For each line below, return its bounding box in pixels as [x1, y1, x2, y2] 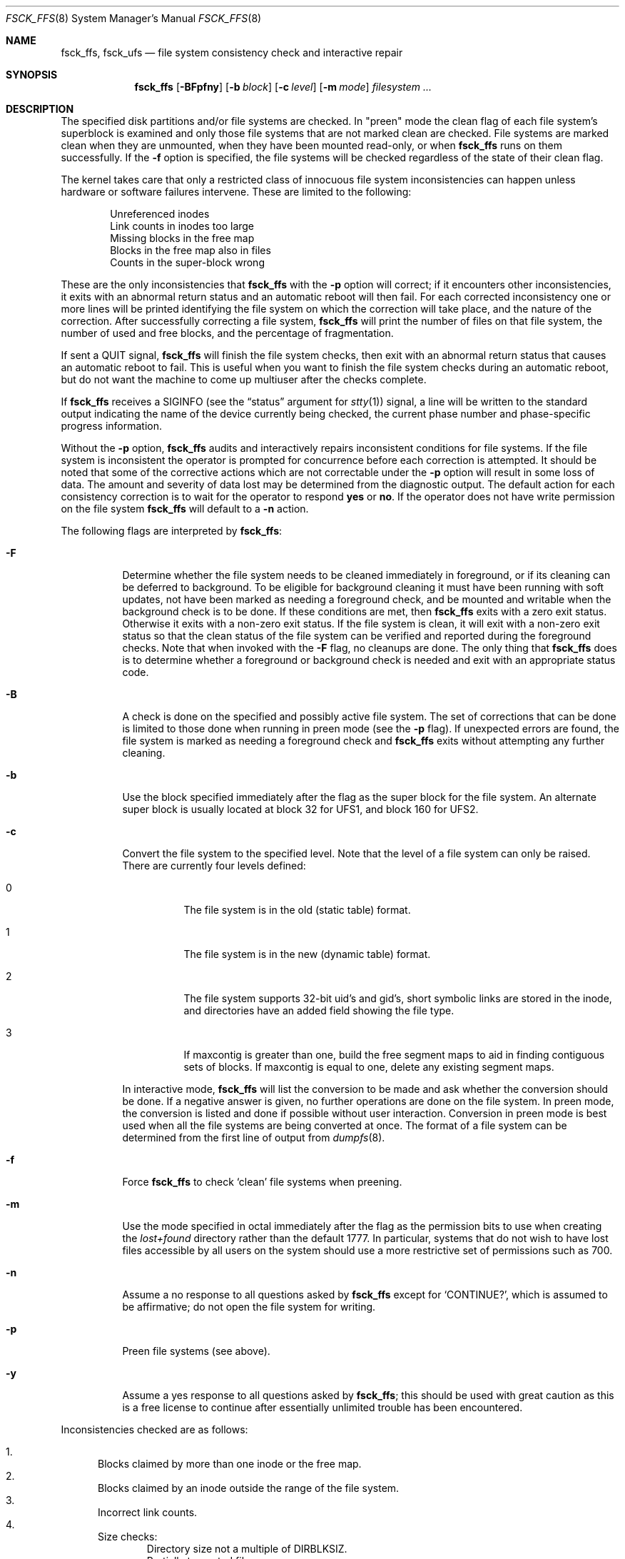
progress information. [61, 420, 163, 432]
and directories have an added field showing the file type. [183, 1004, 454, 1016]
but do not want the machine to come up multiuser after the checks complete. [61, 373, 427, 385]
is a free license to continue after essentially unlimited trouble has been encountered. [122, 1401, 523, 1413]
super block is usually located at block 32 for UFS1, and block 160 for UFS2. [122, 803, 479, 815]
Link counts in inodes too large [110, 220, 255, 232]
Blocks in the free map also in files [110, 244, 271, 256]
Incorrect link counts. [98, 1506, 198, 1518]
